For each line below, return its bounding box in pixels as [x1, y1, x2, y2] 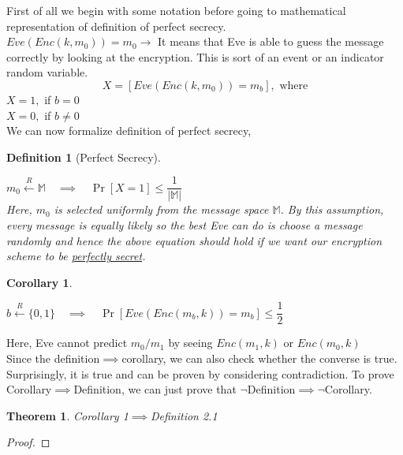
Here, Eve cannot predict [6, 334, 128, 351]
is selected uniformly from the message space [54, 201, 269, 218]
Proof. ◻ [6, 434, 50, 450]
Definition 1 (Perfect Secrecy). [6, 148, 161, 165]
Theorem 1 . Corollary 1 [6, 407, 129, 423]
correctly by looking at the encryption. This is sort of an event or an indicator [6, 48, 384, 65]
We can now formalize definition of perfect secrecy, [6, 122, 252, 139]
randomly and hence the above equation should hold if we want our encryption [6, 232, 382, 248]
